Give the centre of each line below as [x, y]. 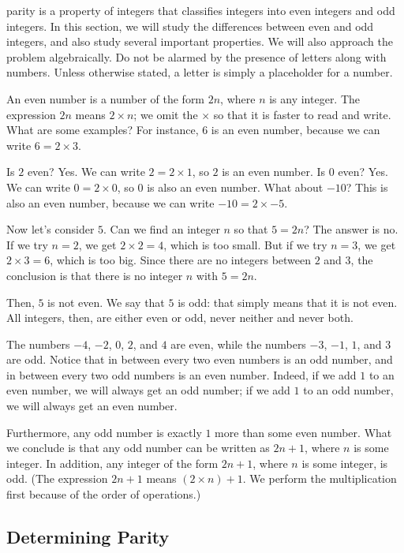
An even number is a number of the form [106, 98]
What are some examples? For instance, [103, 130]
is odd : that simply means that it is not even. [288, 302]
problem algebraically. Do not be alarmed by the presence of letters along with [196, 56]
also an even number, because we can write [110, 202]
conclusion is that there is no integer [95, 275]
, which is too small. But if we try [245, 244]
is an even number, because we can [296, 130]
